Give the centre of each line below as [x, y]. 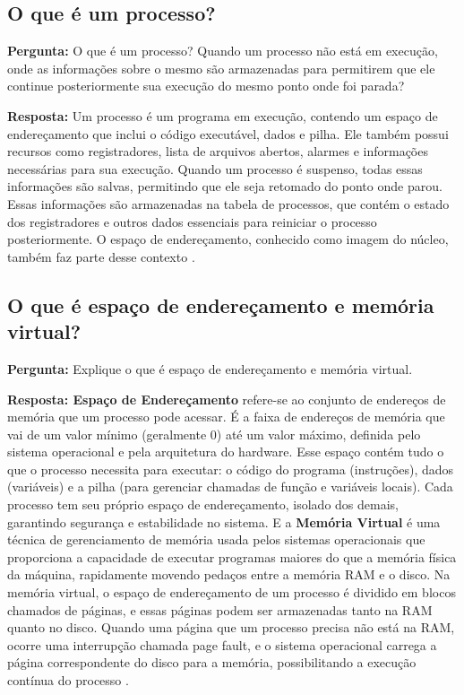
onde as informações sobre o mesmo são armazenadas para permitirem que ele [221, 68]
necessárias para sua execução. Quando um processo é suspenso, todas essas [215, 168]
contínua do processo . [68, 680]
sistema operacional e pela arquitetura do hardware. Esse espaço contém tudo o [226, 452]
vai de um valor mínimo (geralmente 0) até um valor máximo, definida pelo [214, 434]
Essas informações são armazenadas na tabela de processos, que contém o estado [228, 203]
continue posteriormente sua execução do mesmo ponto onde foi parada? [206, 86]
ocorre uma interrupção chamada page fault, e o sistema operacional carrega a [222, 644]
